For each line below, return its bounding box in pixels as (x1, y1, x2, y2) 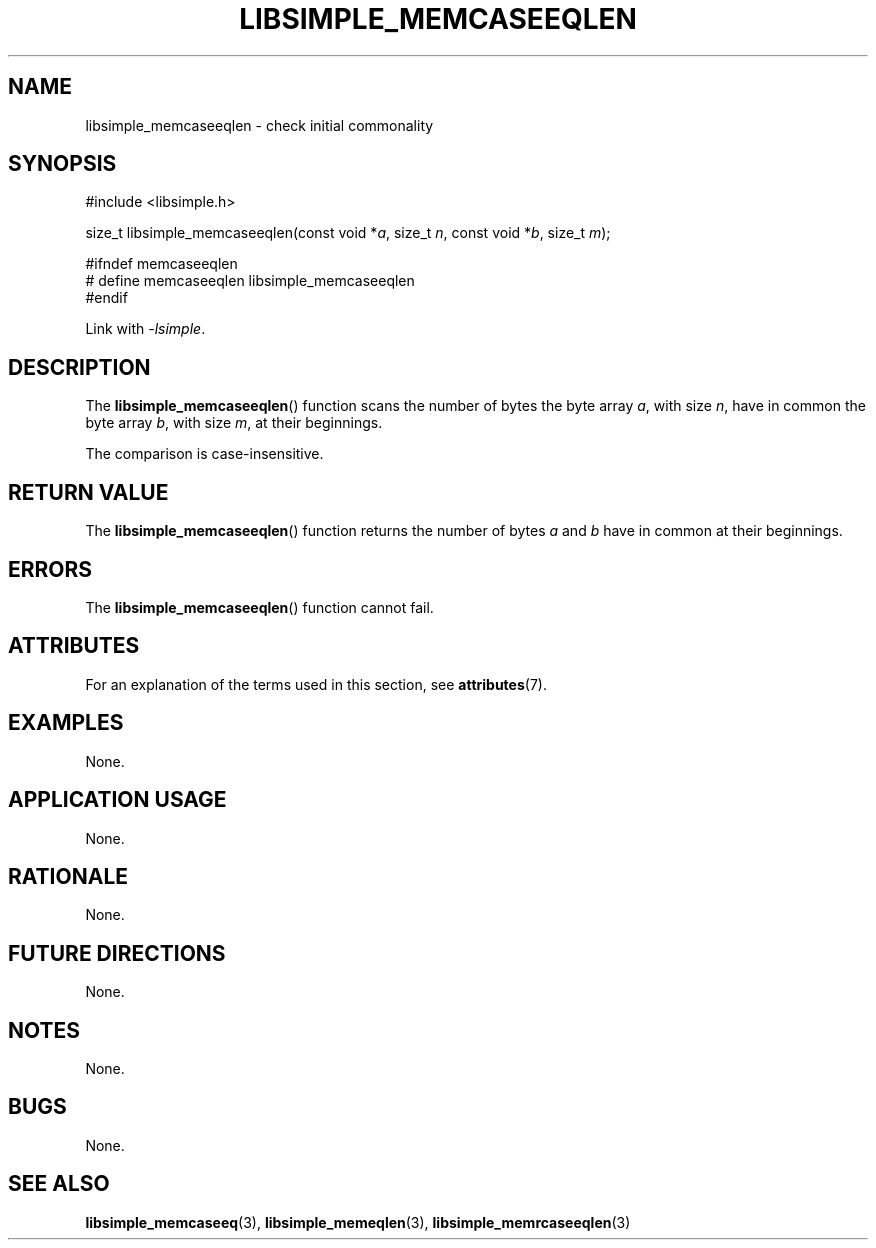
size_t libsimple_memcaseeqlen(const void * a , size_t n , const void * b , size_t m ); (85, 224, 611, 242)
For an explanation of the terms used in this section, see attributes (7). (85, 675, 547, 693)
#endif (85, 289, 128, 307)
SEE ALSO (8, 1171, 110, 1197)
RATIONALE (8, 863, 129, 889)
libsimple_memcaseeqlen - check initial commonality (85, 116, 434, 134)
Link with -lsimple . (85, 320, 206, 338)
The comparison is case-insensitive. (85, 445, 324, 463)
